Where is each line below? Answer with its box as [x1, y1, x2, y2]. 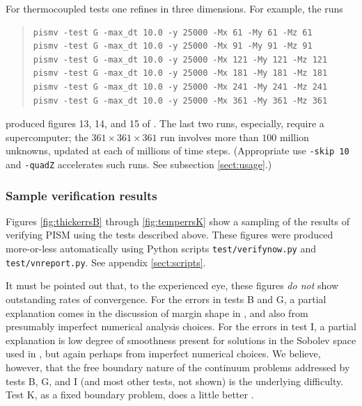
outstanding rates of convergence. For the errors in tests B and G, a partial [6, 291, 326, 306]
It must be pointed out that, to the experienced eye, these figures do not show [6, 278, 339, 293]
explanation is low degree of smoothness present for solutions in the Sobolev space [6, 332, 356, 347]
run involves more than [160, 129, 259, 144]
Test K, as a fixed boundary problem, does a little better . [6, 387, 254, 402]
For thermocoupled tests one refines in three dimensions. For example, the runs [6, 1, 343, 15]
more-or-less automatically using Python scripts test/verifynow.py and [6, 241, 316, 256]
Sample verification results [6, 186, 157, 204]
